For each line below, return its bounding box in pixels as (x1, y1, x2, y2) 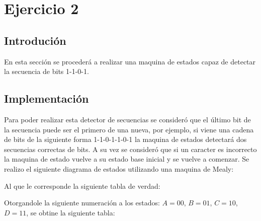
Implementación (4, 91, 89, 106)
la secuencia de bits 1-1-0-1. (4, 66, 89, 77)
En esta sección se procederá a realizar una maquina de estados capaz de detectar (4, 56, 256, 66)
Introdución (4, 32, 66, 48)
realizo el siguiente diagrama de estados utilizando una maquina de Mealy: (4, 163, 234, 174)
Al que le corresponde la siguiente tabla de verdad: (4, 180, 160, 191)
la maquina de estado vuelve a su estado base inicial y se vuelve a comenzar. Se (4, 154, 249, 164)
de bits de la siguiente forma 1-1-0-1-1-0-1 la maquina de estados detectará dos (4, 134, 247, 144)
